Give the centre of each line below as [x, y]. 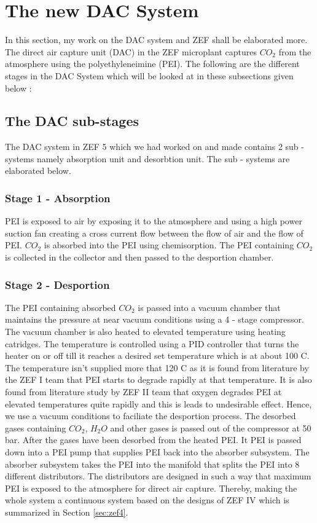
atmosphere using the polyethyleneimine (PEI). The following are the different [152, 64]
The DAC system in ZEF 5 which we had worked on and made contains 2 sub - [155, 147]
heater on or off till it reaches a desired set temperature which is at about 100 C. [157, 356]
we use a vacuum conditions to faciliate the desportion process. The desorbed [151, 416]
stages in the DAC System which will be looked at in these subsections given [149, 75]
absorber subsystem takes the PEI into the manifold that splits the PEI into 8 [152, 464]
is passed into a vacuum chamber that [209, 307]
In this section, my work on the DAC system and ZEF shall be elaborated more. [156, 40]
